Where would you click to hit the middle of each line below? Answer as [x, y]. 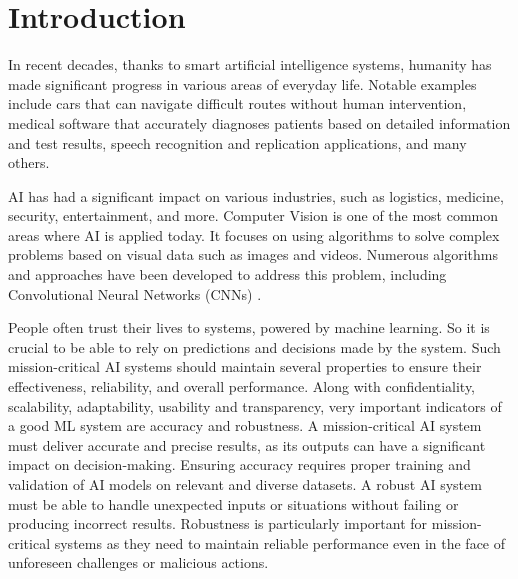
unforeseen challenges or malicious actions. [138, 562]
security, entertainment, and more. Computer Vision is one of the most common [253, 215]
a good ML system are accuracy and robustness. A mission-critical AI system [245, 425]
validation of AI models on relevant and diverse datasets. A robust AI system [245, 484]
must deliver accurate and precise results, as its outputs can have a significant [247, 444]
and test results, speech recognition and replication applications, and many [237, 142]
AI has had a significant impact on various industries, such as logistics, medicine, [256, 195]
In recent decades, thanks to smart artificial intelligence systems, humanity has [250, 64]
